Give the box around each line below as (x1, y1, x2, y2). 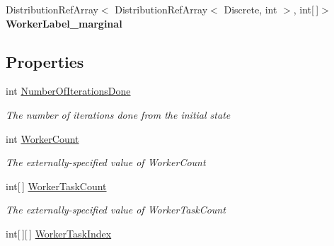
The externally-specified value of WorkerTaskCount (6, 202, 226, 217)
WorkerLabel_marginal (6, 16, 122, 30)
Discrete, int (224, 2, 277, 16)
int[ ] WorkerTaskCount (6, 178, 107, 193)
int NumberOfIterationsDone (6, 83, 131, 98)
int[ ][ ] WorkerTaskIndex (6, 225, 112, 240)
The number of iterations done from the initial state (6, 107, 231, 122)
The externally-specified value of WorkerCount (6, 155, 206, 170)
